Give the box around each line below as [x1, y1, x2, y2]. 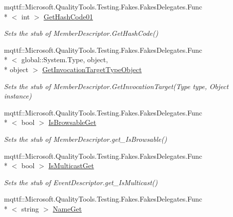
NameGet [53, 203, 82, 214]
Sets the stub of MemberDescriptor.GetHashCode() [4, 28, 158, 38]
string [21, 203, 39, 214]
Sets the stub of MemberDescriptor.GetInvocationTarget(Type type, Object [4, 81, 229, 91]
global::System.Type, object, [21, 54, 108, 65]
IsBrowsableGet [48, 117, 97, 127]
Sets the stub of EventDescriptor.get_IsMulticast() [4, 177, 158, 187]
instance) [4, 91, 32, 101]
